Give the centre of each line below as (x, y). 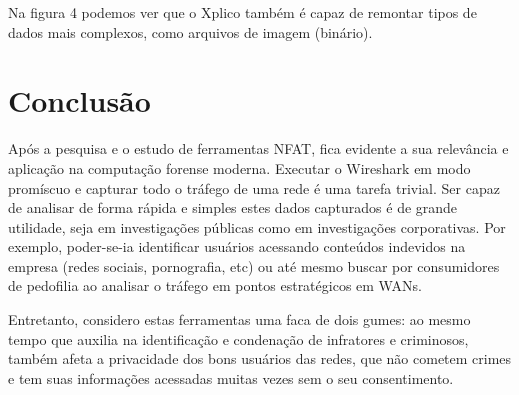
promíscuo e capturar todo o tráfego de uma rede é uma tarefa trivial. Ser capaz (254, 187)
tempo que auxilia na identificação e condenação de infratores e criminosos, (238, 338)
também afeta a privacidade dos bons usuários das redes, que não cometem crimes (260, 358)
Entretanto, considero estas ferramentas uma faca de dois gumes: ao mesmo (239, 319)
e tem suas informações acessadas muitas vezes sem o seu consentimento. (231, 377)
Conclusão (79, 100)
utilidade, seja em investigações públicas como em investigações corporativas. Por (257, 226)
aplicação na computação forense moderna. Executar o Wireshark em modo (239, 167)
